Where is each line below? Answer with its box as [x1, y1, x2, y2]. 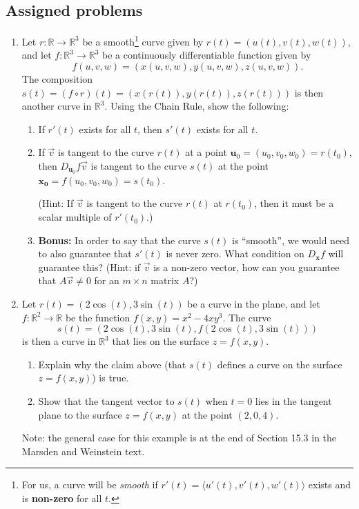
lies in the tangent [255, 394, 332, 408]
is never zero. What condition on [166, 246, 304, 261]
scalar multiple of [38, 210, 112, 224]
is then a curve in [21, 334, 96, 348]
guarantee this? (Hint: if [38, 259, 141, 274]
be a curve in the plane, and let [187, 297, 320, 311]
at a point [185, 145, 227, 159]
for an [94, 273, 119, 288]
